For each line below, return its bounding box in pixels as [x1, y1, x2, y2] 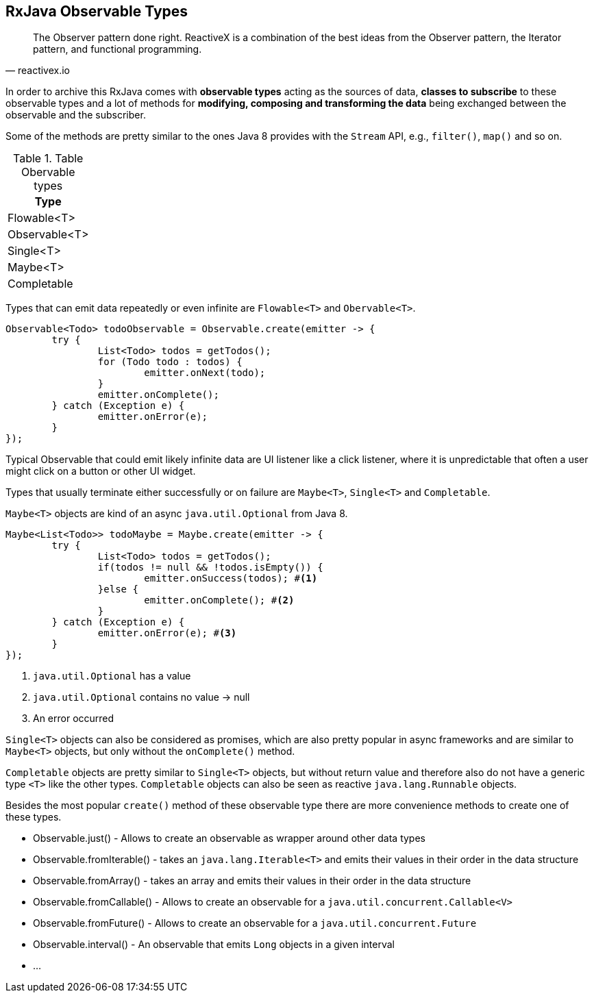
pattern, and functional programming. [33, 43, 202, 55]
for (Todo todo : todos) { [97, 356, 243, 368]
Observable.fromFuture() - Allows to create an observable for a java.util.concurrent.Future [33, 917, 477, 930]
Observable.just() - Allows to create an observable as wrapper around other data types [33, 832, 425, 845]
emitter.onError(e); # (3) [97, 627, 237, 639]
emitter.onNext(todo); [144, 367, 266, 379]
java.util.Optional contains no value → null [33, 691, 250, 703]
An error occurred [33, 712, 114, 725]
